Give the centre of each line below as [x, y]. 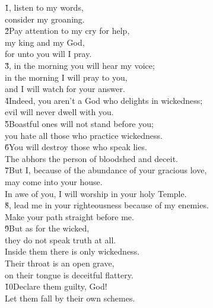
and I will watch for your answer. [65, 89]
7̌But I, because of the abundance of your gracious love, [106, 170]
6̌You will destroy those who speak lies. [76, 147]
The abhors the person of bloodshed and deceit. [91, 158]
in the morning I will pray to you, [66, 77]
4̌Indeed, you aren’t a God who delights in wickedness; [104, 100]
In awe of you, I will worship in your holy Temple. [96, 193]
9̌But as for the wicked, [47, 228]
